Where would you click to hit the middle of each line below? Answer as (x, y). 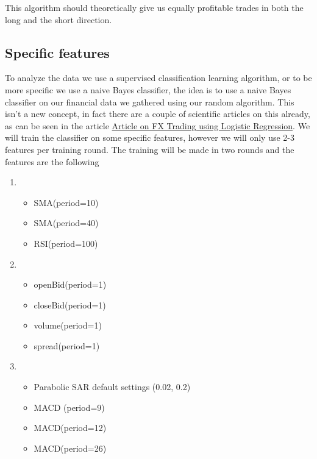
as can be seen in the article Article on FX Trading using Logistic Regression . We (158, 125)
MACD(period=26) (70, 448)
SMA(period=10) (66, 202)
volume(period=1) (68, 325)
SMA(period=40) (66, 223)
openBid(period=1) (70, 284)
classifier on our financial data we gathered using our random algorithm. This (150, 101)
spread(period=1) (67, 345)
